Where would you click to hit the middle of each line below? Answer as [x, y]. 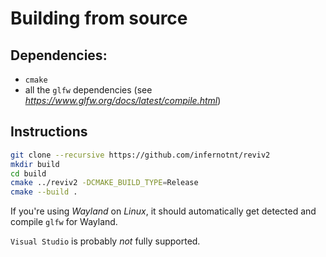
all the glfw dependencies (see [88, 90]
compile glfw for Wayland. [64, 222]
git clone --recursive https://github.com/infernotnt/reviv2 [140, 155]
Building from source [99, 18]
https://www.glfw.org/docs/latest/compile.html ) [123, 100]
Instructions [49, 132]
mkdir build [35, 164]
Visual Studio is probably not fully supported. [105, 241]
